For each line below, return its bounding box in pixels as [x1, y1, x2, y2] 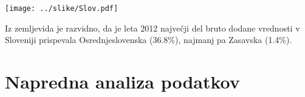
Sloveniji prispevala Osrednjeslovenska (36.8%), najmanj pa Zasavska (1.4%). [5, 33, 292, 46]
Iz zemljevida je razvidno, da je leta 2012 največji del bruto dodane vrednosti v [5, 21, 300, 34]
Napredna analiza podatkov [5, 69, 240, 94]
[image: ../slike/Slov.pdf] [5, 4, 118, 13]
